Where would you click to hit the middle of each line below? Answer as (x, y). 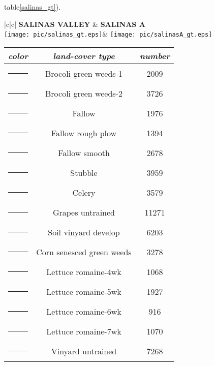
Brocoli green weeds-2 (84, 93)
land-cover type (84, 55)
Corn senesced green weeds (84, 252)
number (155, 55)
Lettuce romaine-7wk (84, 331)
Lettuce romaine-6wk (84, 311)
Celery (84, 192)
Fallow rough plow (84, 133)
